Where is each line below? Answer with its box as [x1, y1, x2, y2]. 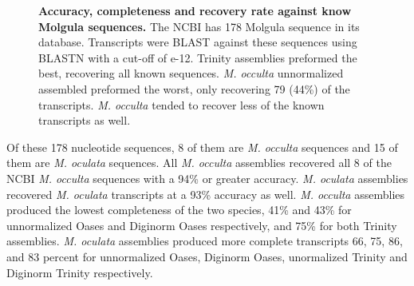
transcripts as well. [38, 112, 131, 129]
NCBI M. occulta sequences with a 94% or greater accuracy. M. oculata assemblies [6, 169, 408, 186]
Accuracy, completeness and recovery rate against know [38, 2, 352, 18]
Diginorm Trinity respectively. [6, 264, 153, 280]
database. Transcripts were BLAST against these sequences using [38, 34, 357, 50]
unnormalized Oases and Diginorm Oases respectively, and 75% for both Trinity [6, 216, 397, 233]
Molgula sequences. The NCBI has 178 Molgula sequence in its [38, 18, 360, 34]
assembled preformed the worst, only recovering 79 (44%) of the [38, 80, 350, 97]
